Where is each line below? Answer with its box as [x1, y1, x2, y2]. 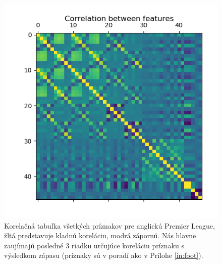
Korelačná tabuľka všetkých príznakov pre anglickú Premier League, [4, 220, 215, 231]
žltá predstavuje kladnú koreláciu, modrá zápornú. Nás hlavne [4, 230, 196, 241]
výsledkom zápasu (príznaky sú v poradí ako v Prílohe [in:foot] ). [4, 250, 203, 260]
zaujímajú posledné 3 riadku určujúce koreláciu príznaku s [4, 240, 184, 250]
